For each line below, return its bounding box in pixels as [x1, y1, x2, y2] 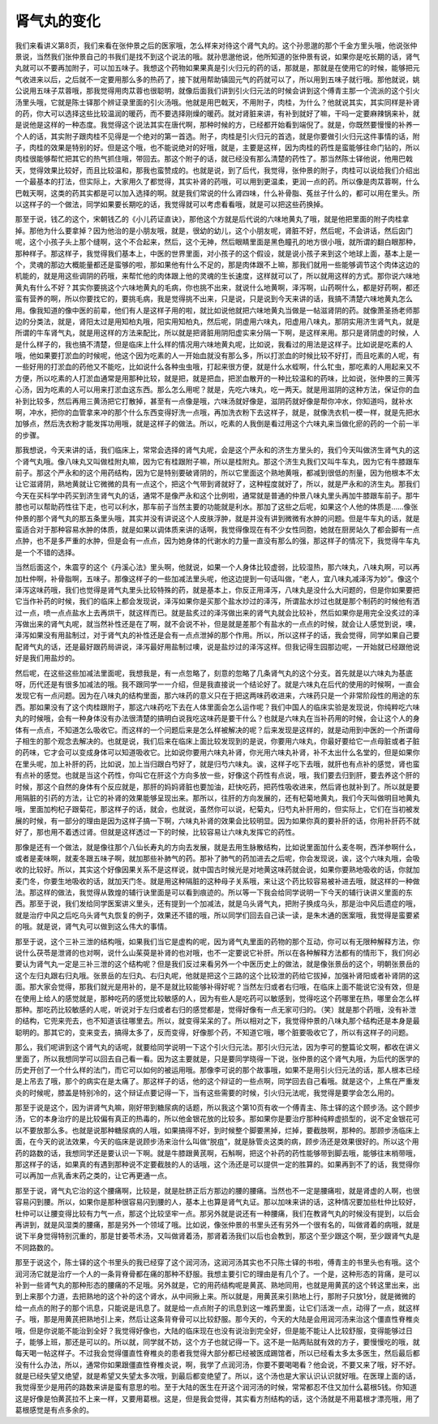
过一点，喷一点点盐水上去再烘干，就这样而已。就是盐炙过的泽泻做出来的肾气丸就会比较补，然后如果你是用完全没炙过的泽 [15, 607, 420, 617]
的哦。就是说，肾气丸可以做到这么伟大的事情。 [15, 921, 172, 931]
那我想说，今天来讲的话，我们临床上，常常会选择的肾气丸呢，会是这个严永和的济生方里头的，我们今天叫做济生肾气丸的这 [15, 445, 420, 455]
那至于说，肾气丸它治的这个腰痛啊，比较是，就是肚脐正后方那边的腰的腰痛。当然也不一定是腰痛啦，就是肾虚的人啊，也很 [15, 1185, 420, 1195]
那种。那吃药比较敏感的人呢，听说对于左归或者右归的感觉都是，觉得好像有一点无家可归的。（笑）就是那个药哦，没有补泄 [15, 1004, 417, 1014]
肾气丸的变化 [15, 12, 101, 30]
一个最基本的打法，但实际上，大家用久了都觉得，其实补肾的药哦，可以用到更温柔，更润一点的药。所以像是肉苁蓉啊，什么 [15, 177, 420, 187]
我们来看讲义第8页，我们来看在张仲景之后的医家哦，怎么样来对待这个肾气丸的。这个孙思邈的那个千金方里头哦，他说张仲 [15, 41, 418, 50]
